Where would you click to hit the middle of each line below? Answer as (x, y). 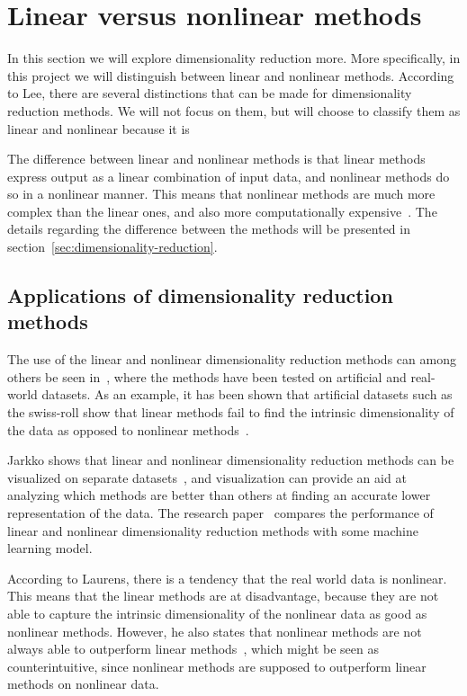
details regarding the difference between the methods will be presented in (209, 229)
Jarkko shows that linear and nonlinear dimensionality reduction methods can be (231, 460)
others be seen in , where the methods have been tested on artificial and (207, 376)
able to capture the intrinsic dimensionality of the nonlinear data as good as (217, 613)
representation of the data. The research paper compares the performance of (220, 513)
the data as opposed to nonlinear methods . (128, 429)
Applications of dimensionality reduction (200, 295)
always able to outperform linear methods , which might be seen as (193, 649)
